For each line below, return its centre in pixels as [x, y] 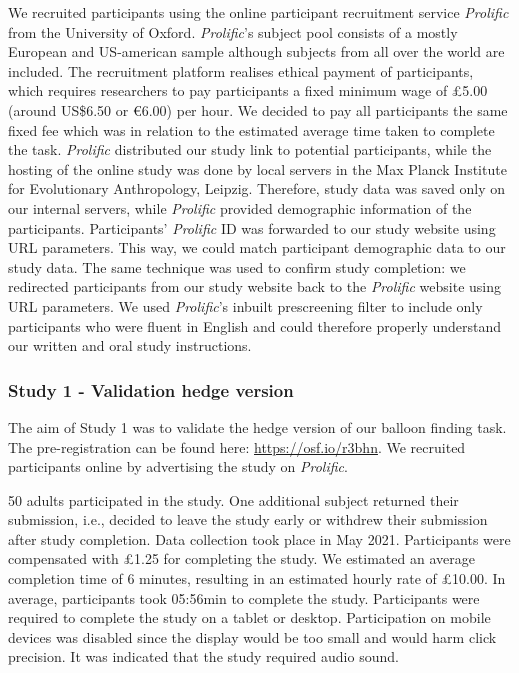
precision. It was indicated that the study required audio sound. [203, 656]
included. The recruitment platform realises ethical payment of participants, [241, 70]
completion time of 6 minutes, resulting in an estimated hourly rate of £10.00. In [257, 578]
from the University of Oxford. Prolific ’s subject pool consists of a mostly [233, 31]
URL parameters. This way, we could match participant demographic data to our [257, 247]
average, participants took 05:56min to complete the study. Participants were [244, 597]
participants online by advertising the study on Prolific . [178, 466]
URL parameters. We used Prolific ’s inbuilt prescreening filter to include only [245, 305]
